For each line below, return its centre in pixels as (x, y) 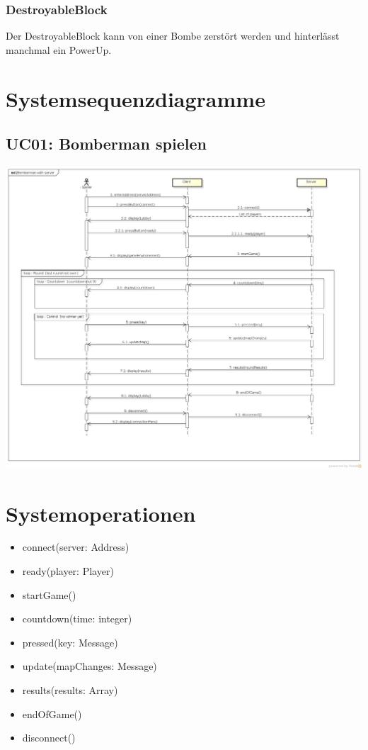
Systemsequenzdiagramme (136, 98)
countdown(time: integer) (77, 619)
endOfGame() (52, 713)
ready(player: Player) (68, 571)
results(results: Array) (70, 690)
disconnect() (49, 738)
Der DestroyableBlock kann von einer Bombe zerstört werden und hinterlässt (173, 36)
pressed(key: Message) (70, 642)
